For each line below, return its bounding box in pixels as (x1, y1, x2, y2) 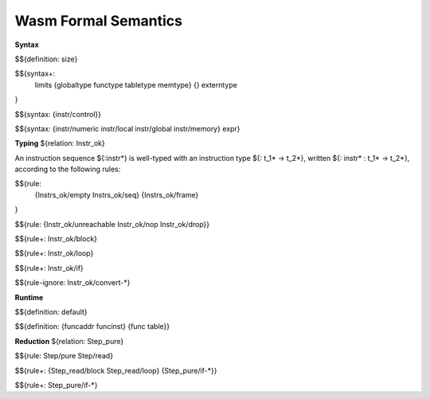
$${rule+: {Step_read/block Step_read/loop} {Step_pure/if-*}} (14, 366, 218, 375)
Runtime (14, 292, 44, 302)
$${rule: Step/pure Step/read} (14, 351, 114, 361)
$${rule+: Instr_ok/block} (14, 234, 98, 244)
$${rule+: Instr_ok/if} (14, 263, 84, 272)
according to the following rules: (14, 164, 121, 174)
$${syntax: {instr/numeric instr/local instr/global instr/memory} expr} (14, 123, 240, 133)
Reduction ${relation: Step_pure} (14, 336, 124, 346)
